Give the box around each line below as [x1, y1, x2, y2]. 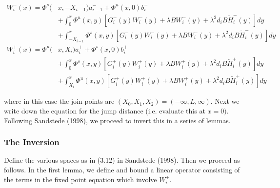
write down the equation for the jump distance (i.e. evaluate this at [4, 105, 205, 115]
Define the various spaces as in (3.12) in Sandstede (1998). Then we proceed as [4, 155, 240, 165]
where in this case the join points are [4, 96, 115, 106]
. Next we [210, 96, 240, 106]
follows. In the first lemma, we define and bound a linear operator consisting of [4, 164, 240, 174]
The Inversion [4, 136, 60, 148]
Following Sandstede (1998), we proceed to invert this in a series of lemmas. [4, 115, 231, 125]
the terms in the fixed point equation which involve [4, 174, 157, 184]
